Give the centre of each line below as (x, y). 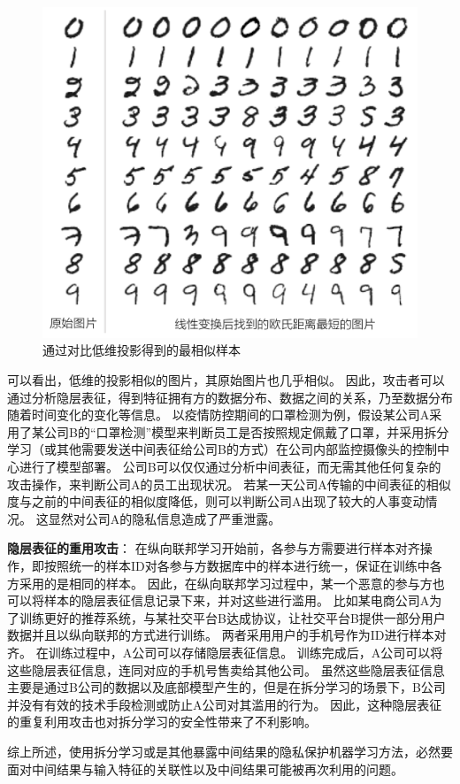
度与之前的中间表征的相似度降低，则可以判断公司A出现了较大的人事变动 (216, 501)
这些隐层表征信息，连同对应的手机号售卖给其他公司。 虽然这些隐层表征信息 (226, 669)
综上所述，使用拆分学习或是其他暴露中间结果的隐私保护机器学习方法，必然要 (230, 751)
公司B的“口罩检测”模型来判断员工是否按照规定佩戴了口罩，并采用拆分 (246, 431)
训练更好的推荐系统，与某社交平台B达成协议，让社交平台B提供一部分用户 (232, 617)
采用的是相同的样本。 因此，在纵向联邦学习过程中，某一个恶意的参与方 (226, 583)
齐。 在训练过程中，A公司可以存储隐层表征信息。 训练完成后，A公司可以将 (225, 652)
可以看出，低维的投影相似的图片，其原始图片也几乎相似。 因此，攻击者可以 (226, 380)
